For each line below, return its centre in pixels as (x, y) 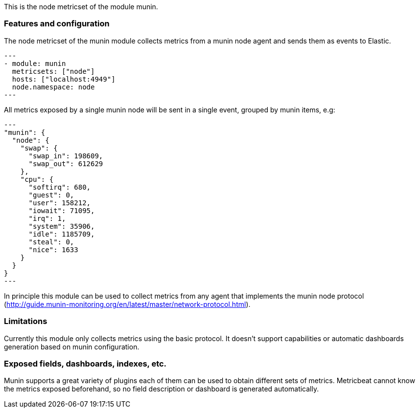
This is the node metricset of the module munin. (81, 7)
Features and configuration (57, 24)
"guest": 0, (51, 195)
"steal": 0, (51, 242)
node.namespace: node (53, 87)
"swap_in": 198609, (66, 156)
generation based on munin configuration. (72, 347)
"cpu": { (37, 179)
